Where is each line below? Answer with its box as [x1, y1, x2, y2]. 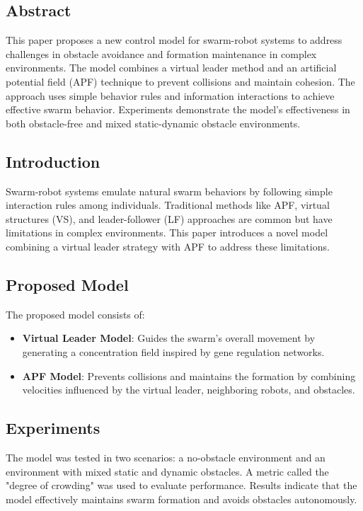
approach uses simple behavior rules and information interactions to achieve [6, 88, 335, 103]
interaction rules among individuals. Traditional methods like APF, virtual [6, 197, 330, 212]
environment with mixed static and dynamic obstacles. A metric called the [6, 464, 329, 478]
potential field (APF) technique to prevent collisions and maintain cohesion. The [6, 74, 355, 88]
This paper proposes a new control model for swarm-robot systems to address [6, 33, 342, 47]
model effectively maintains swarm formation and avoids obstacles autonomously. [6, 491, 357, 506]
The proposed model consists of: [6, 306, 145, 321]
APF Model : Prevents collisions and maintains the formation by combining [22, 368, 356, 383]
